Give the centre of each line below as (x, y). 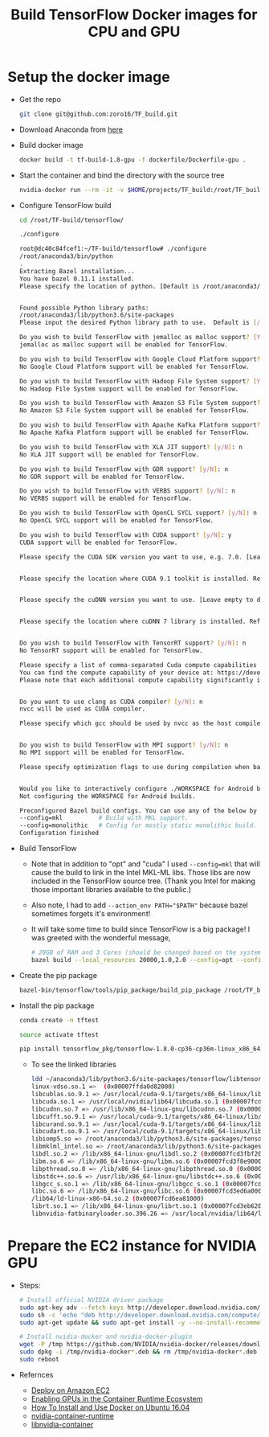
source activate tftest (59, 1034)
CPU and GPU (134, 32)
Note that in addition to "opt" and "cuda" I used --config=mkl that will (145, 864)
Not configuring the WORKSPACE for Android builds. (107, 796)
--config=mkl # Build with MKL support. (104, 818)
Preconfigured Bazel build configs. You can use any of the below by (138, 811)
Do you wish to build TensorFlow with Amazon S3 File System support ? (140, 403)
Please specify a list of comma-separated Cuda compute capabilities (138, 665)
